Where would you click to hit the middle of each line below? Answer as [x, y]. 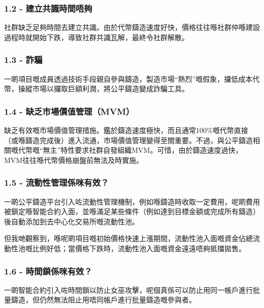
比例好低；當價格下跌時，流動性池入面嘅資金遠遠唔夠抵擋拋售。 [139, 248]
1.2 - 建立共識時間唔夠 [48, 8]
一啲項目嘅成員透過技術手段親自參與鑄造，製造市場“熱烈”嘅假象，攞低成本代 [132, 78]
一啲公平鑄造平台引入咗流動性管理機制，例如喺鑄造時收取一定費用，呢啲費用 [132, 201]
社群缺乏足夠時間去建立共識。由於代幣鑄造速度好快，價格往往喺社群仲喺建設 [132, 27]
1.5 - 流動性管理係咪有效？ [57, 182]
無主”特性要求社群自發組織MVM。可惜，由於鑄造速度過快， [143, 150]
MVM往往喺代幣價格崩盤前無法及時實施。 [74, 160]
